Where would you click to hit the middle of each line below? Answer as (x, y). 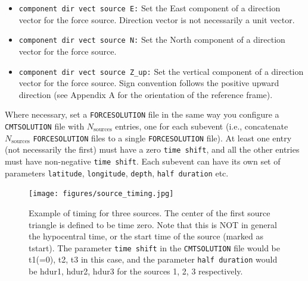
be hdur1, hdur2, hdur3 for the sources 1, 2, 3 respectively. (136, 271)
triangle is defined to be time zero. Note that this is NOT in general (153, 224)
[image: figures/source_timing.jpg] (101, 194)
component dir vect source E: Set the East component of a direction (150, 8)
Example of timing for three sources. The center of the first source (150, 212)
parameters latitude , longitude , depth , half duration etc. (117, 173)
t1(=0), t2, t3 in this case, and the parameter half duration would (153, 259)
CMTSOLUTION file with (45, 126)
